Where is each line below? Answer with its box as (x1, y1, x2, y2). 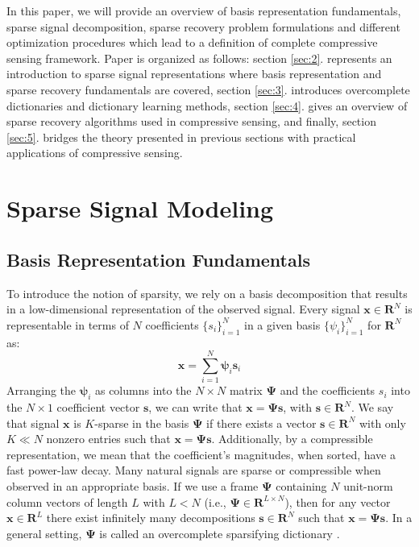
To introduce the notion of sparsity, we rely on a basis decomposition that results (6, 284, 408, 301)
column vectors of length (6, 493, 128, 510)
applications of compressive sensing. (6, 144, 183, 161)
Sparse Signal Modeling (6, 192, 274, 225)
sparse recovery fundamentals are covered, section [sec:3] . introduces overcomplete (6, 81, 410, 97)
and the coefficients (280, 382, 375, 399)
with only (359, 414, 406, 431)
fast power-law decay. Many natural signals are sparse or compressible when (6, 462, 381, 479)
